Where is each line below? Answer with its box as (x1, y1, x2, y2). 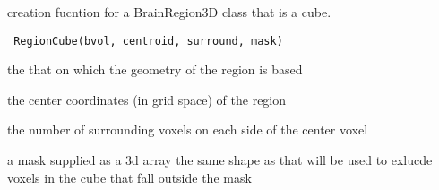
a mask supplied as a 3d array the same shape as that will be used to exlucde (7, 151, 433, 169)
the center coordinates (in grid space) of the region (7, 90, 287, 108)
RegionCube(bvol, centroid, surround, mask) (13, 34, 283, 47)
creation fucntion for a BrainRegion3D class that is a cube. (7, 3, 331, 21)
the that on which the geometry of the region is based (7, 60, 303, 79)
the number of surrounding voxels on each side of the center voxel (7, 120, 368, 139)
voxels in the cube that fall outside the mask (7, 168, 252, 186)
